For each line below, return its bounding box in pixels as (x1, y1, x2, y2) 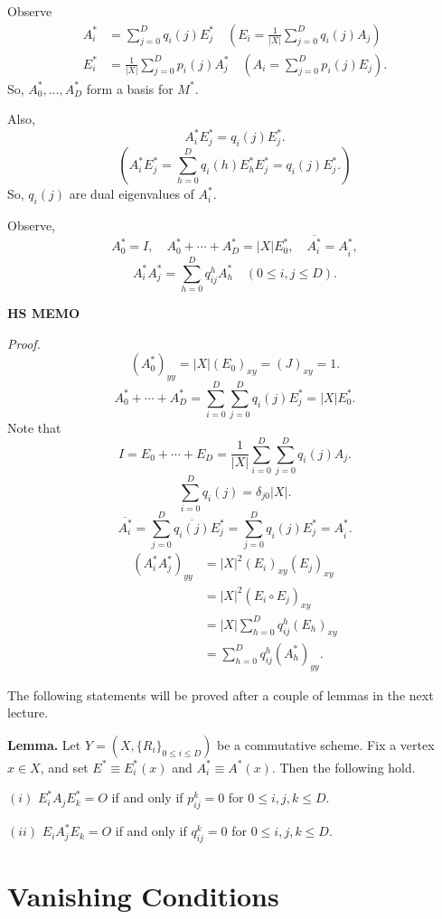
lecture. (7, 703, 49, 722)
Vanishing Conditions (7, 877, 279, 914)
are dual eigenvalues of (69, 184, 194, 203)
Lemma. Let (7, 735, 81, 754)
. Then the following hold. (271, 757, 416, 776)
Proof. (7, 333, 41, 352)
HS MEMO (7, 304, 80, 323)
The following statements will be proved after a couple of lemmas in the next (7, 685, 434, 704)
